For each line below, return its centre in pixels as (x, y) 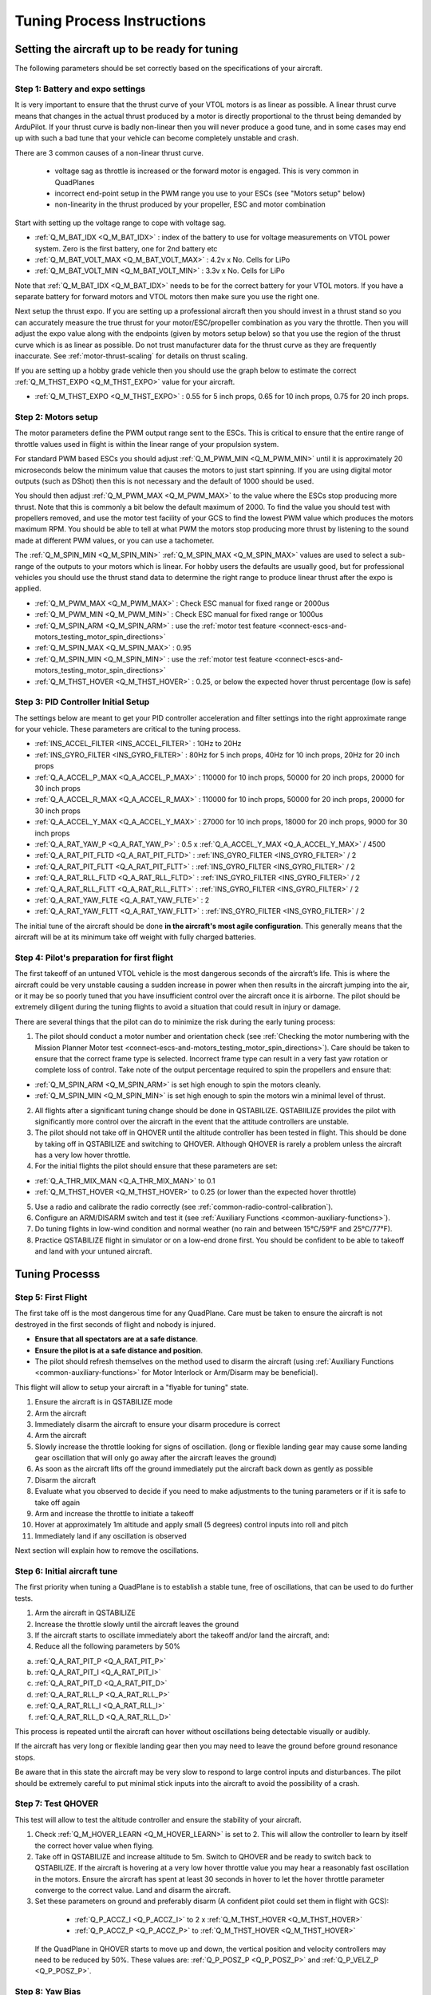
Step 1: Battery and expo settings (80, 89)
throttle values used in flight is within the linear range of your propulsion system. (147, 444)
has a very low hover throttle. (83, 1155)
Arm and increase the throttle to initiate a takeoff (115, 1514)
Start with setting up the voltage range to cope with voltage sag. (121, 223)
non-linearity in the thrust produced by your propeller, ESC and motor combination (190, 204)
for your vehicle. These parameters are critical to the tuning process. (128, 729)
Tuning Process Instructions (111, 21)
